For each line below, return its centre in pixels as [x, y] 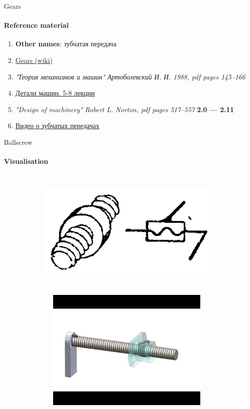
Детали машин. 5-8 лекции [55, 93]
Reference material [36, 25]
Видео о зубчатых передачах [57, 126]
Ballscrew [18, 142]
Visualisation [26, 161]
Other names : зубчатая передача [66, 44]
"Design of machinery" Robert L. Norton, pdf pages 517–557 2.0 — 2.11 [125, 109]
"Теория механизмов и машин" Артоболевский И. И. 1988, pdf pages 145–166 [130, 76]
